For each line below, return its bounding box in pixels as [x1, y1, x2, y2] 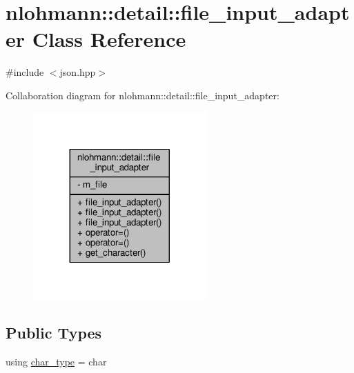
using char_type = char [6, 354, 107, 369]
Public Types [6, 322, 102, 343]
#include [6, 65, 44, 79]
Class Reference [32, 25, 186, 53]
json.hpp [59, 65, 96, 79]
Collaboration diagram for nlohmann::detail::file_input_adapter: [6, 88, 279, 102]
